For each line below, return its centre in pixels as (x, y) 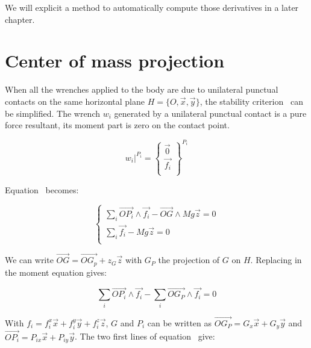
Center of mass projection (115, 61)
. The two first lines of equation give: (145, 336)
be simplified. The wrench (53, 113)
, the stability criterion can (251, 101)
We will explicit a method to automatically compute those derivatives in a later (152, 7)
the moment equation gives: (56, 272)
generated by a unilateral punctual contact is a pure (210, 113)
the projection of (189, 260)
